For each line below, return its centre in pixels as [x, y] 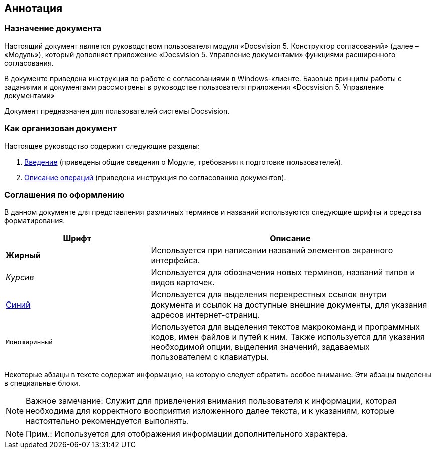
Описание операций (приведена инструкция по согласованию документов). [155, 177]
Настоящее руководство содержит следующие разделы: [102, 146]
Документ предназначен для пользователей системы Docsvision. [117, 111]
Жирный [23, 256]
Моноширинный [29, 342]
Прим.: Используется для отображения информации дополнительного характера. [187, 434]
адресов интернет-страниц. [205, 315]
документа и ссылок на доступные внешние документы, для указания [289, 305]
